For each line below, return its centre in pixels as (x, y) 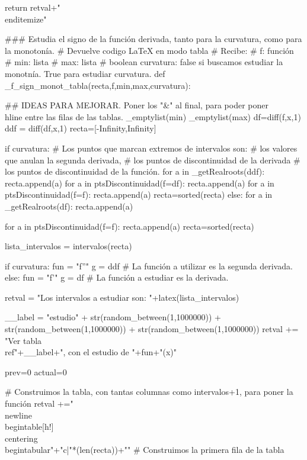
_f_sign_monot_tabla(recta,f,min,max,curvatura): (98, 85)
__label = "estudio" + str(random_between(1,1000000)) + (113, 317)
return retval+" (33, 7)
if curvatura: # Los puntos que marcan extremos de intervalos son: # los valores (151, 148)
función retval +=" (39, 403)
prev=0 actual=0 (36, 371)
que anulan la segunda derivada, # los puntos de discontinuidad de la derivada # (153, 160)
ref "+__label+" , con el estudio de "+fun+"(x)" (91, 352)
